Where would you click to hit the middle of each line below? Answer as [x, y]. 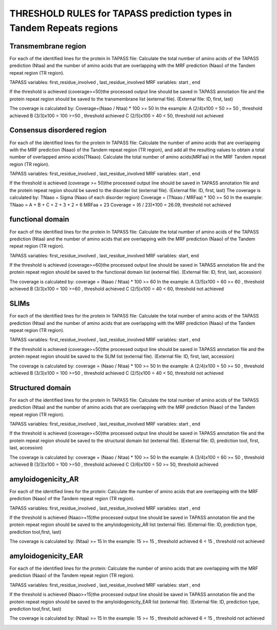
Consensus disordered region [58, 130]
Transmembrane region [48, 46]
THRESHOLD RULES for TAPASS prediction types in [121, 13]
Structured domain [40, 388]
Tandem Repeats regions [64, 28]
